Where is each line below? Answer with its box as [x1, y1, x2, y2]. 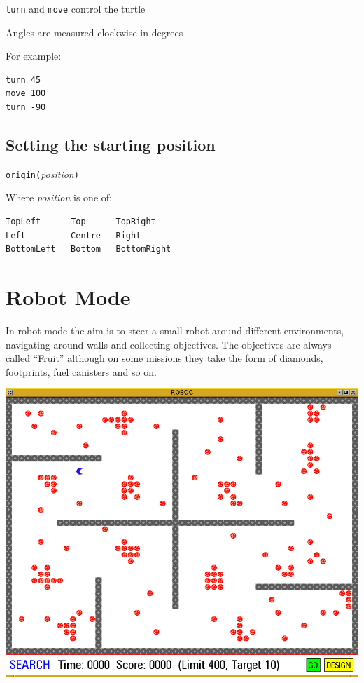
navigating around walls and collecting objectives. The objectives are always [6, 337, 332, 351]
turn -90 [6, 102, 46, 113]
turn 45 [6, 74, 41, 85]
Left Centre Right [6, 230, 141, 241]
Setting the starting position [6, 134, 216, 156]
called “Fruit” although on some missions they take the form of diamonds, [6, 351, 323, 365]
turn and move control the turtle [6, 1, 146, 15]
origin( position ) [6, 166, 79, 181]
